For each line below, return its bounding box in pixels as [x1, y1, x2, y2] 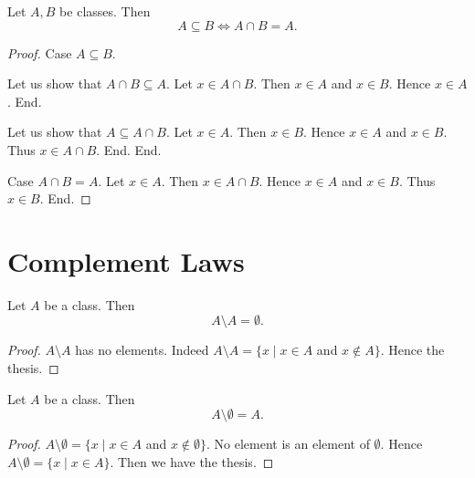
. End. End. [96, 140, 162, 159]
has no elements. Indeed [75, 340, 209, 359]
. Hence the [380, 340, 445, 359]
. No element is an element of [206, 434, 370, 453]
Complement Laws [7, 242, 245, 279]
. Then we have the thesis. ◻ [110, 452, 274, 471]
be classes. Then [59, 2, 151, 20]
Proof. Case [7, 43, 72, 62]
